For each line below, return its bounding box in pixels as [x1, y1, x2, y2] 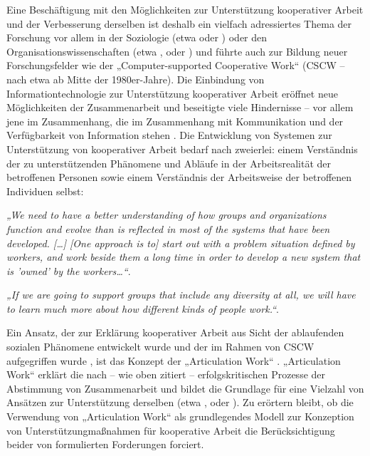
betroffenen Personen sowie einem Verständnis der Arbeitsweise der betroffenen [6, 170, 352, 185]
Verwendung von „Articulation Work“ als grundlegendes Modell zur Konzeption [6, 409, 354, 424]
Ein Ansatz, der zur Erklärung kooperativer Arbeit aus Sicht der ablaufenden [6, 325, 344, 340]
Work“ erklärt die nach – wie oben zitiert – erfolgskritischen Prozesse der [6, 367, 326, 382]
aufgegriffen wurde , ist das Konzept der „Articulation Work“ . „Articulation [6, 353, 341, 368]
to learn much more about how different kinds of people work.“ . [6, 301, 279, 316]
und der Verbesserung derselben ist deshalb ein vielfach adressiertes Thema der [6, 16, 352, 31]
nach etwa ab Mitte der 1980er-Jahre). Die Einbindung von [6, 71, 265, 86]
